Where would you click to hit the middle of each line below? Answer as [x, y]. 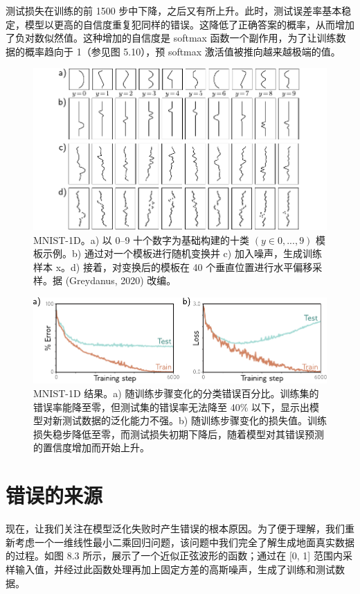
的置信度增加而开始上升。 [91, 447]
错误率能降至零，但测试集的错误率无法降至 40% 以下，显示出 [171, 407]
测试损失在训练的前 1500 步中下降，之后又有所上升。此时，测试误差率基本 [174, 10]
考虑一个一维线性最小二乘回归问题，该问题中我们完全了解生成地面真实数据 [184, 542]
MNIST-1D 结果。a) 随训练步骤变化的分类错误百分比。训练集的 [176, 393]
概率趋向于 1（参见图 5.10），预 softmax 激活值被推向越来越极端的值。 [182, 51]
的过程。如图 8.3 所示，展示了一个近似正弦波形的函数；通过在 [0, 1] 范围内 [174, 556]
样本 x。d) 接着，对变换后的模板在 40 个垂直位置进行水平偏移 [173, 267]
